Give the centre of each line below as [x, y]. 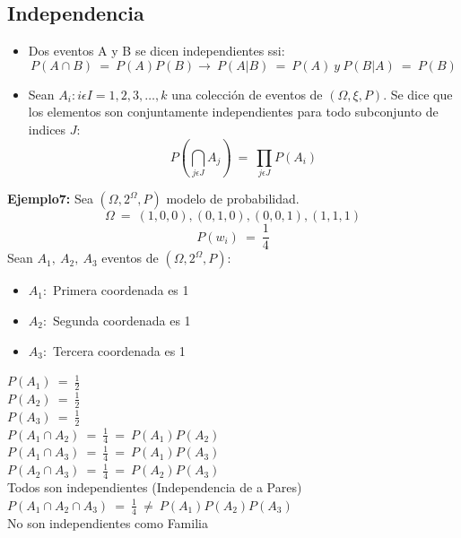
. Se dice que [418, 94]
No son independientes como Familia [108, 522]
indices [47, 129]
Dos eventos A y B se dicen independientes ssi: [157, 51]
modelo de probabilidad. [233, 199]
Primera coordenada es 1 [121, 290]
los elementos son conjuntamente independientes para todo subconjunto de [233, 112]
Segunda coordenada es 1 [122, 320]
